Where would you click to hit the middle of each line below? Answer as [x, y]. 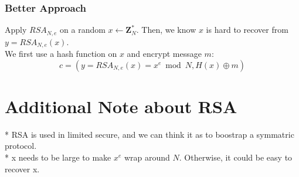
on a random [83, 30]
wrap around [147, 157]
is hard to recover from [247, 30]
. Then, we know [166, 30]
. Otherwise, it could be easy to [236, 157]
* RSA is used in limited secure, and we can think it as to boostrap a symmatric [149, 134]
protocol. [21, 146]
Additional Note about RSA [121, 106]
